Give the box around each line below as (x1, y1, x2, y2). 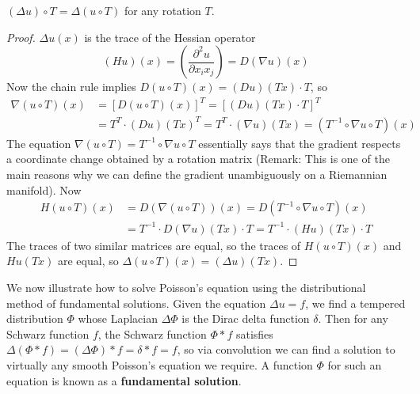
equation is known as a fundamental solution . (6, 372, 242, 388)
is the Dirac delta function (181, 310, 310, 327)
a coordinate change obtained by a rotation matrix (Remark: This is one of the (6, 150, 390, 167)
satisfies (235, 325, 273, 342)
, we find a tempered (305, 294, 406, 311)
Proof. (6, 28, 36, 45)
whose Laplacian (78, 310, 158, 327)
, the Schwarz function (97, 325, 207, 342)
